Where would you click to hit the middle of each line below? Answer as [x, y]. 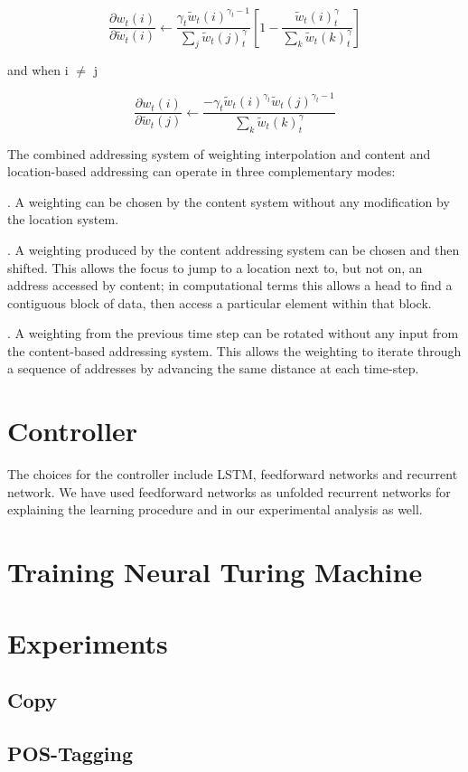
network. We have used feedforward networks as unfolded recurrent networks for [229, 491]
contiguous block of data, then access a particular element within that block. [220, 302]
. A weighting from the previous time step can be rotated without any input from [233, 333]
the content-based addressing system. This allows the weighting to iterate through [234, 350]
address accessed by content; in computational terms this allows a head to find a [230, 285]
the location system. [63, 219]
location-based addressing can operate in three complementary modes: [201, 171]
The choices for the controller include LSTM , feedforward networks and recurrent [233, 474]
